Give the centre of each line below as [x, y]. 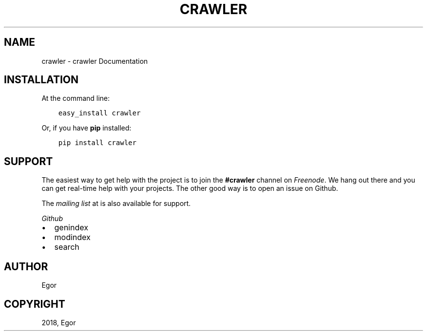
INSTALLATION [41, 80]
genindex [71, 228]
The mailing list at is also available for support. [116, 204]
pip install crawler [97, 143]
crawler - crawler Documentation [95, 61]
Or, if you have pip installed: [87, 128]
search [67, 247]
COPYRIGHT [35, 304]
